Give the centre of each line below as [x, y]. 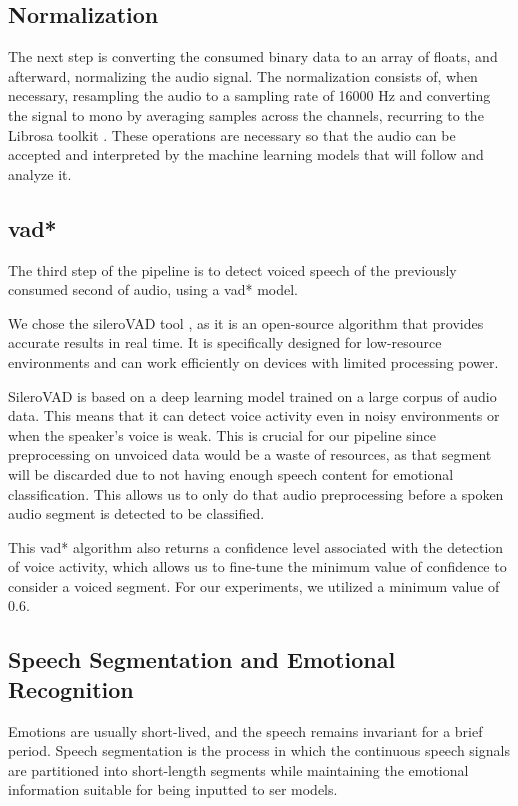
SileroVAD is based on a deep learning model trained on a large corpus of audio [252, 395]
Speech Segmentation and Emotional [202, 659]
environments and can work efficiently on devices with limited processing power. [253, 361]
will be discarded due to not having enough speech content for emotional [231, 473]
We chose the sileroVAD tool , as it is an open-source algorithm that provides [246, 322]
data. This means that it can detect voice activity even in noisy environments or [254, 415]
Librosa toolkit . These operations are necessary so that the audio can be [232, 134]
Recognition [71, 688]
